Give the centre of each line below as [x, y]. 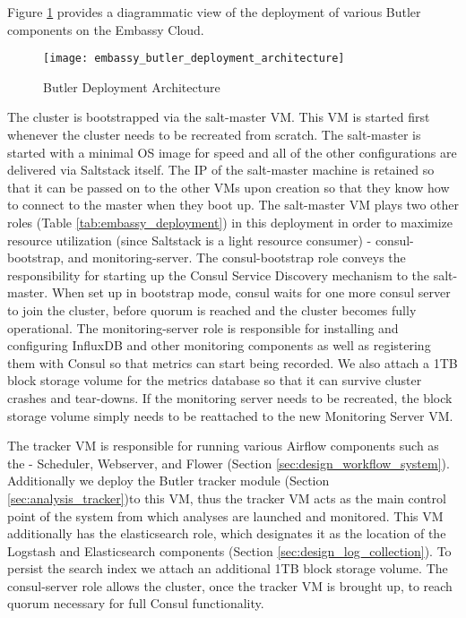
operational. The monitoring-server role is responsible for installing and [203, 327]
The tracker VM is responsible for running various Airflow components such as [223, 446]
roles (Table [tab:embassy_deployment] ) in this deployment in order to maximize [230, 222]
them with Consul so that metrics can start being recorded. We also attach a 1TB [233, 362]
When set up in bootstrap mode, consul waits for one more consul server [251, 292]
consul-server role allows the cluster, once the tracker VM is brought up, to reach [230, 585]
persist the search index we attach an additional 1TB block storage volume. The [228, 568]
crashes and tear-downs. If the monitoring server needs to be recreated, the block [230, 397]
